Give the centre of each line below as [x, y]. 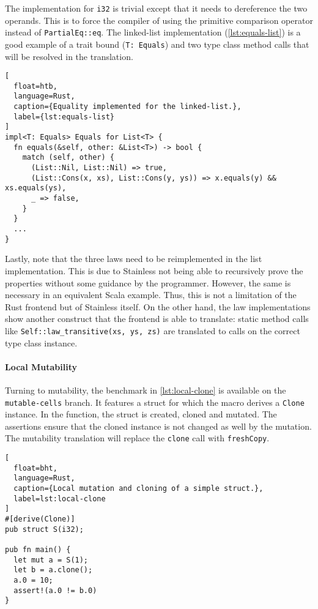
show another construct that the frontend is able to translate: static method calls [157, 319]
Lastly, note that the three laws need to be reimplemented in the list [134, 259]
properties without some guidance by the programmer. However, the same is [148, 282]
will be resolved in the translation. [69, 56]
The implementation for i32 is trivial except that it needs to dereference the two [156, 8]
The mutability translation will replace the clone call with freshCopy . [137, 438]
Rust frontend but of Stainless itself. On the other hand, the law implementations [158, 306]
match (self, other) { [68, 158]
